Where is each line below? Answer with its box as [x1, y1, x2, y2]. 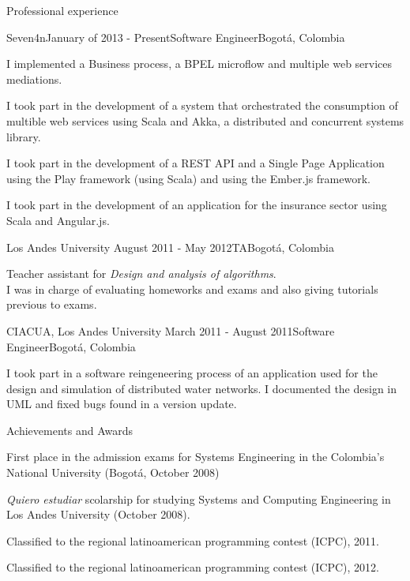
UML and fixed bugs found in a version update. [6, 395, 237, 412]
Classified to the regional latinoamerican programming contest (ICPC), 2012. [6, 559, 379, 575]
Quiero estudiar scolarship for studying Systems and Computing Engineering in [6, 490, 391, 507]
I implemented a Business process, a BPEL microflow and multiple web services [6, 55, 393, 72]
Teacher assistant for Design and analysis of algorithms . [6, 265, 276, 282]
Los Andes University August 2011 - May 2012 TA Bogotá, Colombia [6, 238, 334, 255]
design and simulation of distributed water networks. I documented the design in [6, 380, 397, 396]
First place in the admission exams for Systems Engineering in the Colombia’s [6, 448, 385, 465]
